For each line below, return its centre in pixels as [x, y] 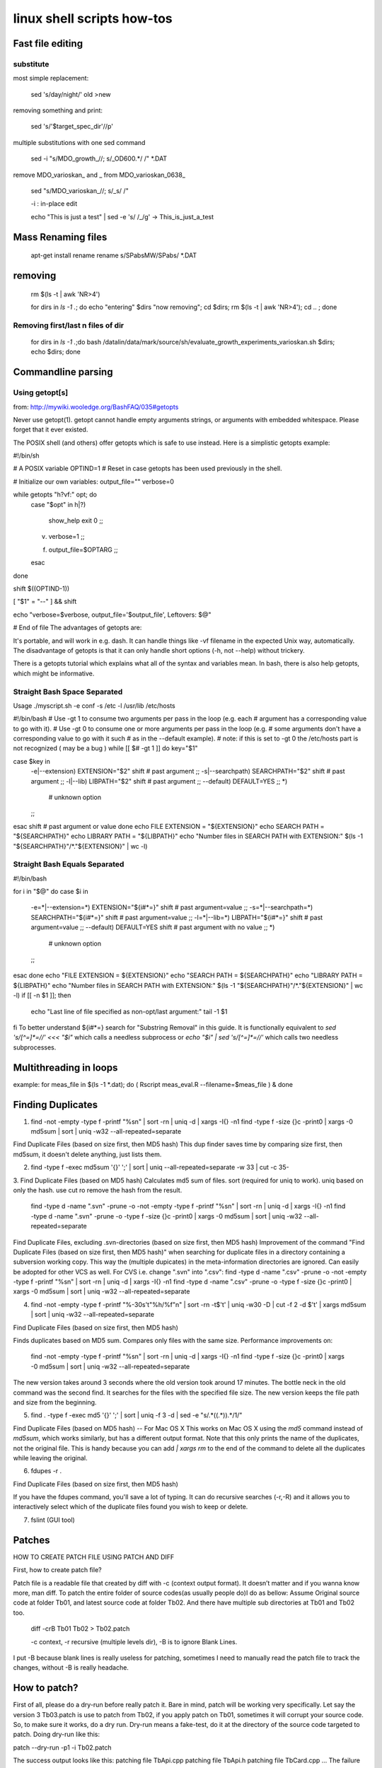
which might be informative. [54, 673]
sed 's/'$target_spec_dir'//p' [72, 127]
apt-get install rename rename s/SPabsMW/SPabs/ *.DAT [114, 255]
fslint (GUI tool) [53, 1520]
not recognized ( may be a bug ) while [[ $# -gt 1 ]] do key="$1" [105, 748]
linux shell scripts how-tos [93, 18]
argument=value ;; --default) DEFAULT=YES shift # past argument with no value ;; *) [153, 927]
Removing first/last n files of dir [68, 325]
